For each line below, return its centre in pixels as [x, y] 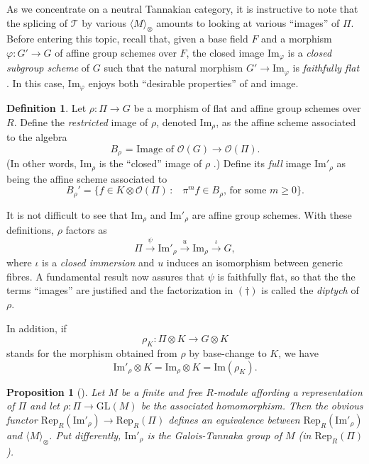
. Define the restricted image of [81, 121]
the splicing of [37, 22]
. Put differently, [85, 435]
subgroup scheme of [48, 68]
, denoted [176, 121]
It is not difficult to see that [67, 214]
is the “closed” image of [150, 163]
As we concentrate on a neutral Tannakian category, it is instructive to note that [182, 9]
